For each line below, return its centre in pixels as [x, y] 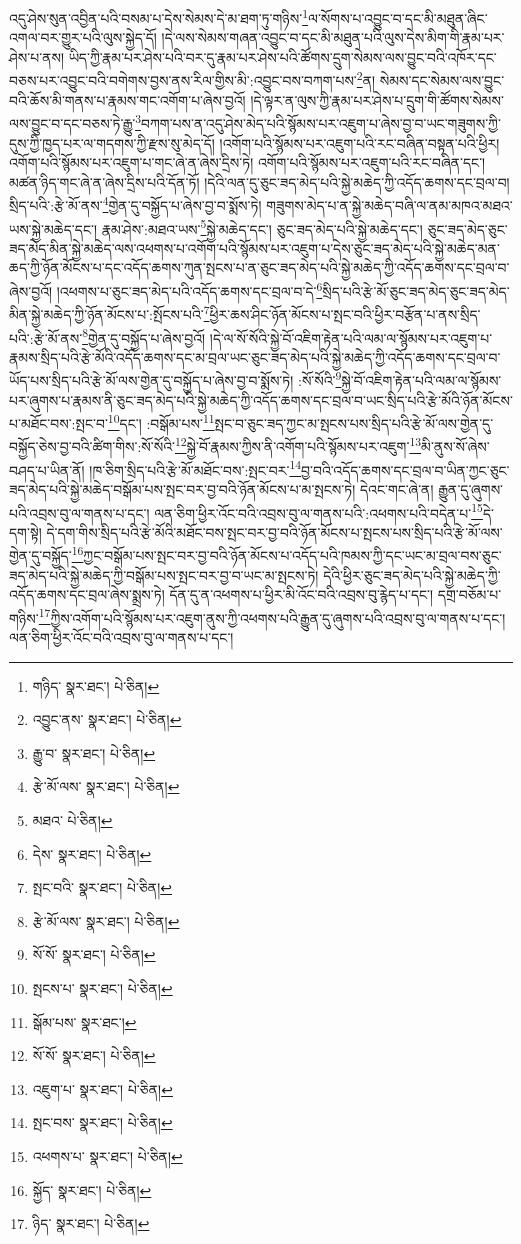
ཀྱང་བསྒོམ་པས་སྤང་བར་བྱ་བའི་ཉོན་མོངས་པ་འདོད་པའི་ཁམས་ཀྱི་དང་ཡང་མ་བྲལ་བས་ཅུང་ [292, 555]
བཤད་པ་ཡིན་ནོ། [47, 469]
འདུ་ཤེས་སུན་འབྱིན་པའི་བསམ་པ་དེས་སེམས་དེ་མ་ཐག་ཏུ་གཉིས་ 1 [159, 16]
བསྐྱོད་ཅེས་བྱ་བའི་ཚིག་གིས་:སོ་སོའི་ [92, 446]
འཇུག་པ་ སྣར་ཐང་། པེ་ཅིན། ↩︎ [102, 1088]
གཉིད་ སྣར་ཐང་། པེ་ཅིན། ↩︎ [96, 685]
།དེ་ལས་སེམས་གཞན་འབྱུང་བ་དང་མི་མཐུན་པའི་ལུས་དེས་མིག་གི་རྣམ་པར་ [333, 37]
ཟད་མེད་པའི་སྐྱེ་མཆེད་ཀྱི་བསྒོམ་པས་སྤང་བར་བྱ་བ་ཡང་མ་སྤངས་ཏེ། [164, 574]
